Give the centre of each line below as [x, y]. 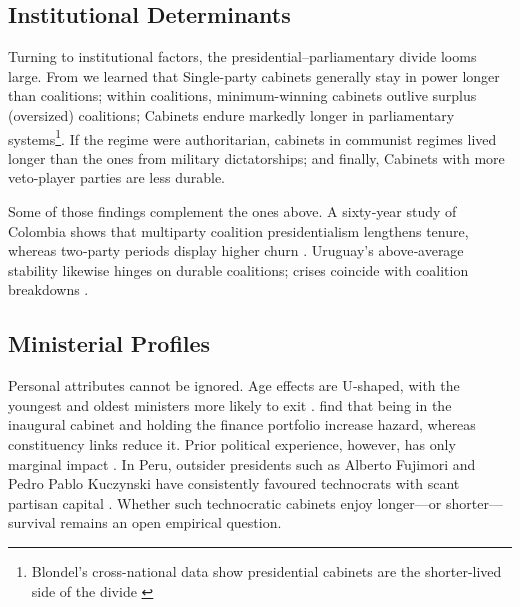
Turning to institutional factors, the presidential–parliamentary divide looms [242, 56]
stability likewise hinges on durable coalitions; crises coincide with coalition [238, 269]
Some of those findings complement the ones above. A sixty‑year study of [232, 211]
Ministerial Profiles [109, 343]
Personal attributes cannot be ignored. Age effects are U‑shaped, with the [234, 385]
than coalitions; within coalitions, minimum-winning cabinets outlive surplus [242, 95]
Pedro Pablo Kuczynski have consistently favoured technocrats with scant [234, 483]
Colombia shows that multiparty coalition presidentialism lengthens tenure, [238, 230]
